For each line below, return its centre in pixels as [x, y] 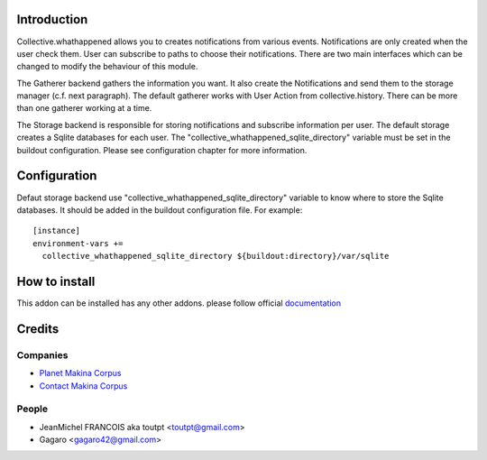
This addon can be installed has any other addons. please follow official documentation [179, 303]
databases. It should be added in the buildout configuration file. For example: [160, 210]
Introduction [52, 19]
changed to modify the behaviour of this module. [107, 67]
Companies [42, 354]
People [32, 409]
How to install [56, 281]
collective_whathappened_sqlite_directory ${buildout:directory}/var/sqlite [216, 256]
